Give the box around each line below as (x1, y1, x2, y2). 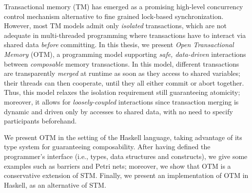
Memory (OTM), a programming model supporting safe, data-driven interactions (4, 49, 246, 59)
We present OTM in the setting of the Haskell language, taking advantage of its (4, 132, 242, 142)
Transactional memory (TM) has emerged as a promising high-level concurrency (4, 1, 243, 11)
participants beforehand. (4, 116, 77, 126)
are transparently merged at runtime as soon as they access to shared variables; (4, 68, 240, 78)
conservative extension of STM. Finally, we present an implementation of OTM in (4, 170, 249, 180)
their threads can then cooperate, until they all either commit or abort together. (4, 77, 244, 88)
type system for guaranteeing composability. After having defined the (4, 141, 211, 152)
